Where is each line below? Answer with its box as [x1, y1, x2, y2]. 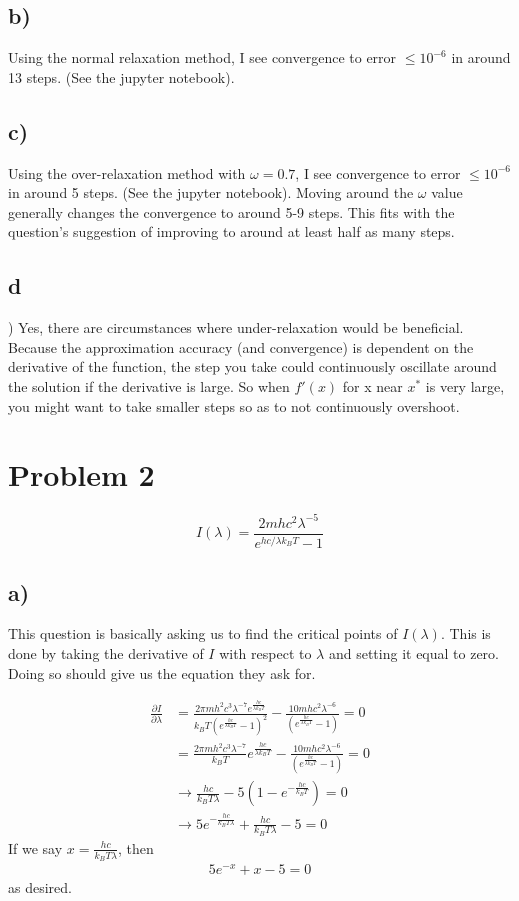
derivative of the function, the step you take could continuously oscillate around [8, 356, 497, 377]
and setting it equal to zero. [328, 642, 500, 663]
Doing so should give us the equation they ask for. [8, 662, 316, 683]
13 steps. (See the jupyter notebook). [8, 66, 235, 87]
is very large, [425, 375, 505, 396]
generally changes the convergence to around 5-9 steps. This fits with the [8, 201, 455, 222]
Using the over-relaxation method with [8, 162, 246, 183]
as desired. [8, 877, 72, 898]
